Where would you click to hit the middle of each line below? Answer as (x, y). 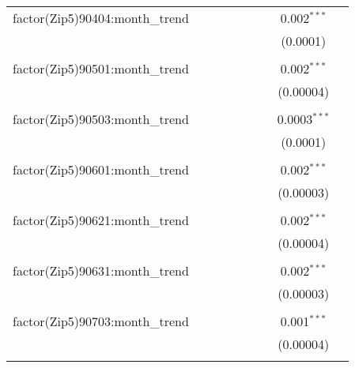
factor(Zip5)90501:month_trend (101, 68)
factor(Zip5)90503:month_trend (101, 119)
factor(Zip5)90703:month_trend (101, 321)
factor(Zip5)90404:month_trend (101, 18)
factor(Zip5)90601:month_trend (101, 169)
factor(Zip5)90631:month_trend (101, 270)
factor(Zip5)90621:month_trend (101, 220)
